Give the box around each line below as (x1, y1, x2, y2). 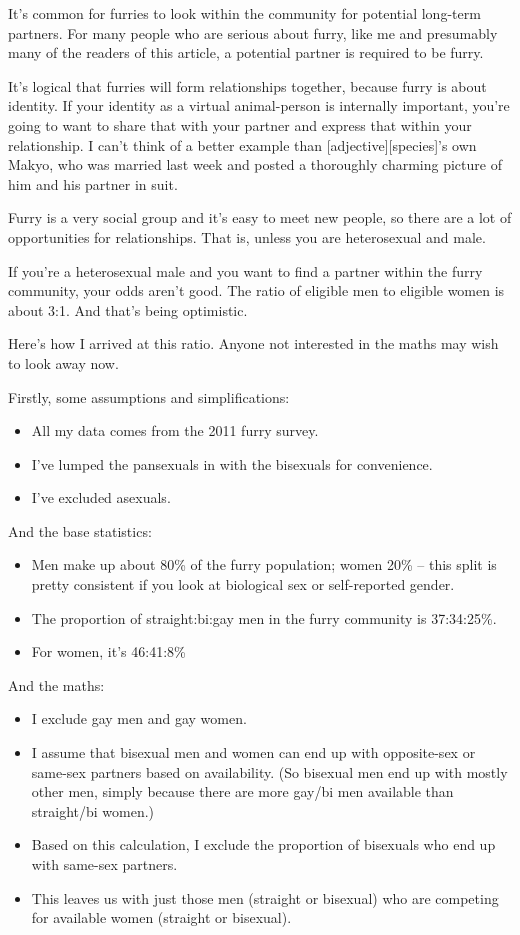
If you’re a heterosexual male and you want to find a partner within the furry (8, 260, 483, 281)
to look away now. (8, 352, 119, 373)
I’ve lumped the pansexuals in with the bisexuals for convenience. (31, 453, 433, 474)
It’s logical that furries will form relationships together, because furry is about (8, 75, 487, 96)
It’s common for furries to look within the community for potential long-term (8, 3, 481, 23)
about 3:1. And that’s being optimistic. (8, 299, 248, 320)
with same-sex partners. (31, 854, 178, 874)
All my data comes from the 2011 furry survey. (31, 420, 319, 441)
